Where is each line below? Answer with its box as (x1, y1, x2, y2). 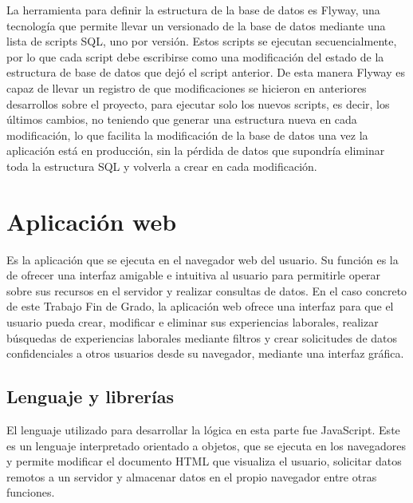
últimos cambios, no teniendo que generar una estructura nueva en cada (6, 111, 357, 128)
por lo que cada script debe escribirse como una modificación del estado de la (6, 48, 384, 65)
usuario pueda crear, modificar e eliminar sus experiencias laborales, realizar (6, 314, 379, 331)
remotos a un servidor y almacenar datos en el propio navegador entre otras (6, 468, 377, 485)
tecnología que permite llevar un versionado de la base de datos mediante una (6, 17, 386, 34)
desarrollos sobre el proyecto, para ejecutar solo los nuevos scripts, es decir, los (6, 95, 390, 112)
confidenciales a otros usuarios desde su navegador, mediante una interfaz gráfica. (6, 345, 404, 362)
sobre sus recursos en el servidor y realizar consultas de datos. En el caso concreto (6, 282, 407, 299)
